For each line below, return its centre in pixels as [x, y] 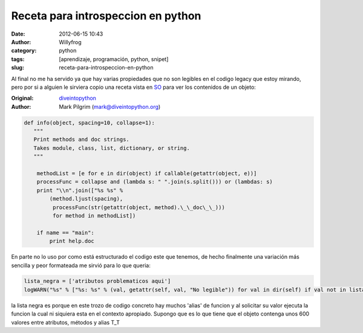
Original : [22, 98]
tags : [18, 59]
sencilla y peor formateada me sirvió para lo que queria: [81, 265]
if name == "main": [66, 232]
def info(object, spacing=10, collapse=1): [90, 123]
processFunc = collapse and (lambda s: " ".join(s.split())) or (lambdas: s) [155, 182]
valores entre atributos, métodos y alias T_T [66, 322]
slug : [18, 68]
